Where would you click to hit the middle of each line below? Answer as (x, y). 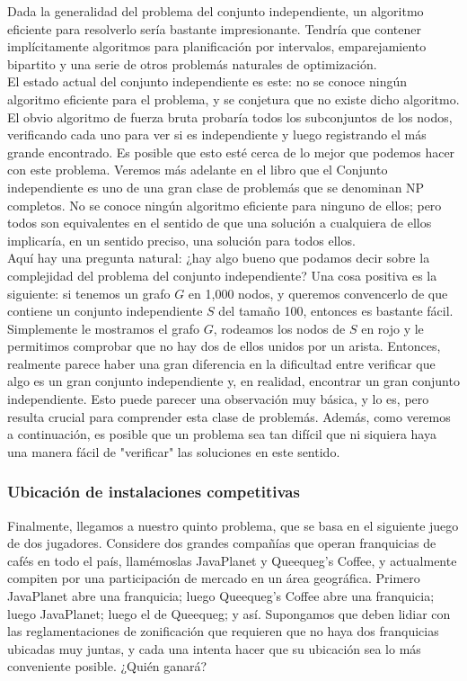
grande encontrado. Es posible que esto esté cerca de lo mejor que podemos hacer (231, 152)
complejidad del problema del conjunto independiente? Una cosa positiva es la (222, 275)
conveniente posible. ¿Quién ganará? (107, 666)
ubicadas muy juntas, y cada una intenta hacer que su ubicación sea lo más (214, 648)
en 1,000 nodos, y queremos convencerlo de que (318, 293)
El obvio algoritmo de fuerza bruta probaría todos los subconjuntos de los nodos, (230, 116)
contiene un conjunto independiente (105, 311)
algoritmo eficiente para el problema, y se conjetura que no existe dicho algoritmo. (233, 99)
